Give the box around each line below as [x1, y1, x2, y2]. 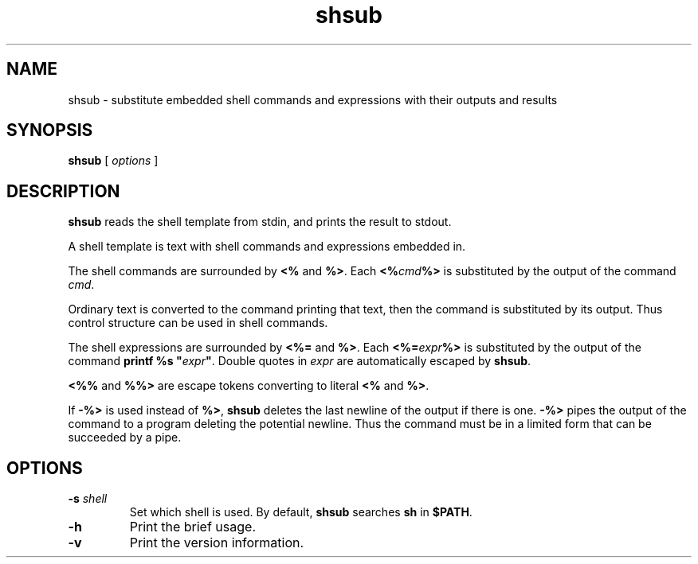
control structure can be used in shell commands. [68, 316, 328, 330]
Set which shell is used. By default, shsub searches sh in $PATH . [129, 505, 473, 519]
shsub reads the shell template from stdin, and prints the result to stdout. [68, 215, 452, 229]
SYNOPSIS [6, 120, 93, 141]
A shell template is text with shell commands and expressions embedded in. [68, 239, 466, 254]
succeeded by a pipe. [68, 430, 182, 445]
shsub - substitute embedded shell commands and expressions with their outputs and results [68, 92, 558, 107]
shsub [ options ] [68, 154, 159, 168]
